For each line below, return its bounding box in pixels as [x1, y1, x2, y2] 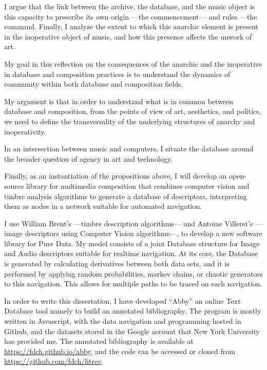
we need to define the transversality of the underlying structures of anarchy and [4, 115, 255, 126]
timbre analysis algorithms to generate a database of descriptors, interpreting [4, 190, 247, 201]
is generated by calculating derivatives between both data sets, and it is [4, 258, 230, 269]
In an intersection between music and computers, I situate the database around [4, 143, 254, 154]
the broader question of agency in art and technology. [4, 153, 173, 164]
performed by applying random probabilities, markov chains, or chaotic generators [4, 268, 263, 279]
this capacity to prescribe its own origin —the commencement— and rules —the [4, 11, 257, 22]
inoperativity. [4, 126, 46, 137]
